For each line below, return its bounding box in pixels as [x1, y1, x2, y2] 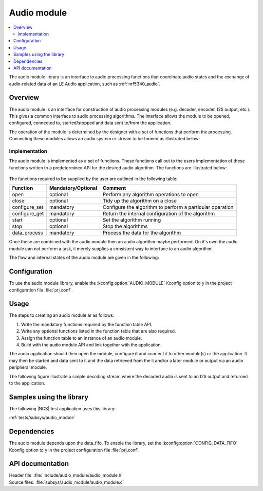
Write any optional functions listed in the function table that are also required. [21, 328, 176, 334]
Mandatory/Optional [49, 185, 97, 192]
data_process [12, 229, 43, 236]
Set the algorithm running [102, 217, 161, 223]
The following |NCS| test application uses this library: [9, 405, 116, 411]
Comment [102, 185, 126, 192]
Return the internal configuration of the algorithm [102, 210, 215, 217]
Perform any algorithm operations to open [102, 191, 199, 198]
